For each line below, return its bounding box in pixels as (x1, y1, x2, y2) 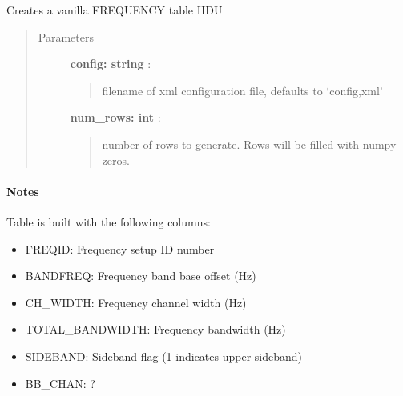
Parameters (38, 28, 94, 45)
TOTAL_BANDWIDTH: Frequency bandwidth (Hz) (25, 321, 286, 338)
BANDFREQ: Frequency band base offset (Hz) (25, 267, 256, 284)
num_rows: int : (70, 109, 161, 126)
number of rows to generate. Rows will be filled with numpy (102, 135, 397, 152)
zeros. (102, 151, 130, 168)
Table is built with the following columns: (6, 213, 211, 230)
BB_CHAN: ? (25, 374, 95, 391)
